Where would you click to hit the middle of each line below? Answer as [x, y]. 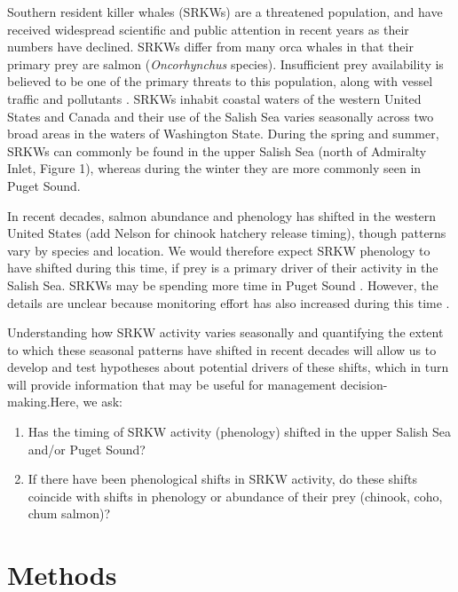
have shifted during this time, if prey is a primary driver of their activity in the [223, 268]
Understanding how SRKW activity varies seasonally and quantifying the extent [225, 332]
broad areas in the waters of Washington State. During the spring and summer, [223, 134]
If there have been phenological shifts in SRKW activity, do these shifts [222, 479]
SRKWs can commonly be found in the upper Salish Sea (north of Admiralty [217, 150]
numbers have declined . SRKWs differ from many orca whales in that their [210, 47]
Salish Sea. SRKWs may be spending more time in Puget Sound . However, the [223, 284]
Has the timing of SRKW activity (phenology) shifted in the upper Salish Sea [239, 432]
